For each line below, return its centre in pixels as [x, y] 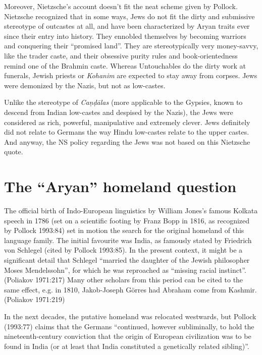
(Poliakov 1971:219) [35, 299]
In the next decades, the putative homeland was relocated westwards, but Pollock [130, 316]
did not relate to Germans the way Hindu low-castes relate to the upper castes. [127, 132]
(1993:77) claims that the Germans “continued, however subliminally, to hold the [129, 326]
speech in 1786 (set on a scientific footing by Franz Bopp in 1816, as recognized [127, 220]
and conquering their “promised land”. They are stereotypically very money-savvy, [131, 46]
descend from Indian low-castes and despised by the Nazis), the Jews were [119, 112]
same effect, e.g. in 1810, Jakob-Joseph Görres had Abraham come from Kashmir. [130, 289]
